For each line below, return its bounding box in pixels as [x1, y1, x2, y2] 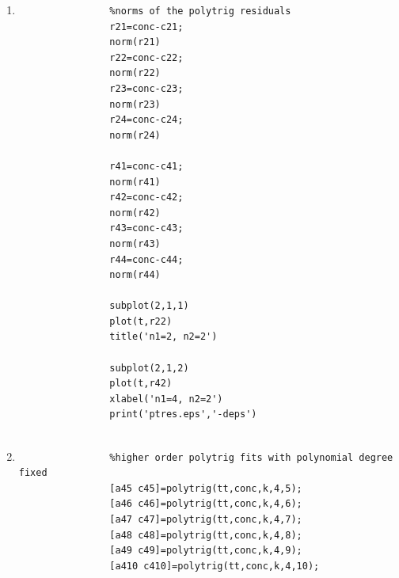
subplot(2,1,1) [109, 300, 189, 312]
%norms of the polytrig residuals [109, 6, 291, 17]
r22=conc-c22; [109, 51, 184, 63]
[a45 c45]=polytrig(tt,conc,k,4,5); [109, 482, 302, 494]
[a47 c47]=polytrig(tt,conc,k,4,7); [109, 514, 302, 525]
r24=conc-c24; [109, 114, 184, 126]
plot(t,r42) [109, 378, 173, 390]
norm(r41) [109, 176, 161, 188]
